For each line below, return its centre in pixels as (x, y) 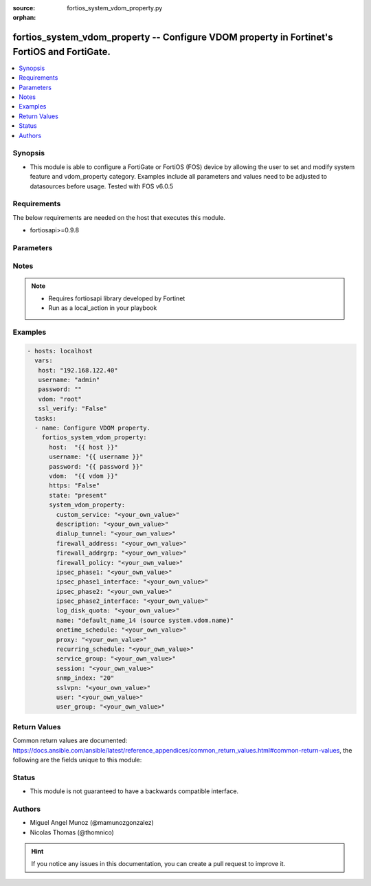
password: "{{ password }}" (96, 466)
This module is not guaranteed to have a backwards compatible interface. (134, 791)
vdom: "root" (60, 399)
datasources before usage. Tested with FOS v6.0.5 (102, 186)
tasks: (46, 418)
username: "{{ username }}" (96, 457)
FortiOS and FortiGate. (62, 52)
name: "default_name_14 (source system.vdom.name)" (145, 620)
